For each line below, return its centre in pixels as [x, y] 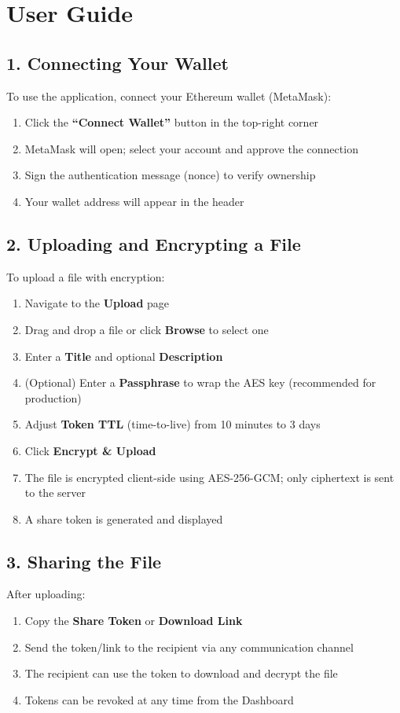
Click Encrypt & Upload [90, 450]
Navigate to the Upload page [97, 303]
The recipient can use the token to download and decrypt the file [181, 673]
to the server [55, 492]
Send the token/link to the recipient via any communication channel [189, 647]
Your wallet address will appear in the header [134, 201]
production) [53, 397]
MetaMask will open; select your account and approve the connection [191, 148]
